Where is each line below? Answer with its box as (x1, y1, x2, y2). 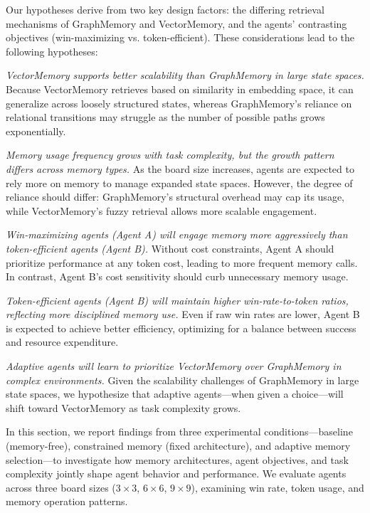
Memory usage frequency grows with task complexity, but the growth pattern (6, 147, 334, 162)
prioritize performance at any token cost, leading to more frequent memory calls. (6, 255, 358, 270)
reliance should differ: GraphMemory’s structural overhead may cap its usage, (6, 189, 344, 204)
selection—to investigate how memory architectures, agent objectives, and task (6, 452, 349, 467)
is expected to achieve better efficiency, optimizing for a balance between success (6, 320, 356, 335)
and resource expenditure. (6, 334, 119, 349)
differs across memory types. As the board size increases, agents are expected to (6, 161, 354, 176)
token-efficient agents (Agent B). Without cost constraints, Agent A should (6, 240, 334, 255)
